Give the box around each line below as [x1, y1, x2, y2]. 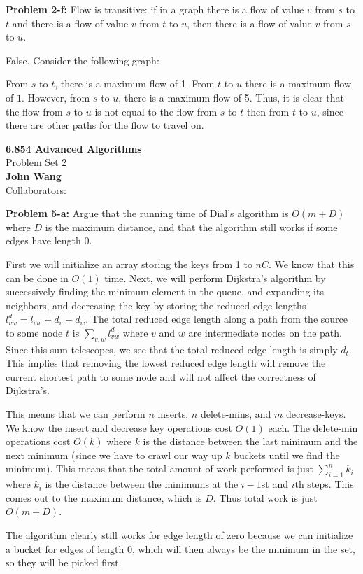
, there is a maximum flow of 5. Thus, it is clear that [118, 90, 344, 104]
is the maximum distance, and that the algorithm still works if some [45, 219, 338, 234]
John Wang [6, 168, 62, 183]
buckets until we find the [234, 447, 340, 462]
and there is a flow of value [12, 15, 129, 30]
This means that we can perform [6, 407, 145, 421]
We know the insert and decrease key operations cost [6, 420, 232, 435]
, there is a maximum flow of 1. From [55, 76, 215, 91]
